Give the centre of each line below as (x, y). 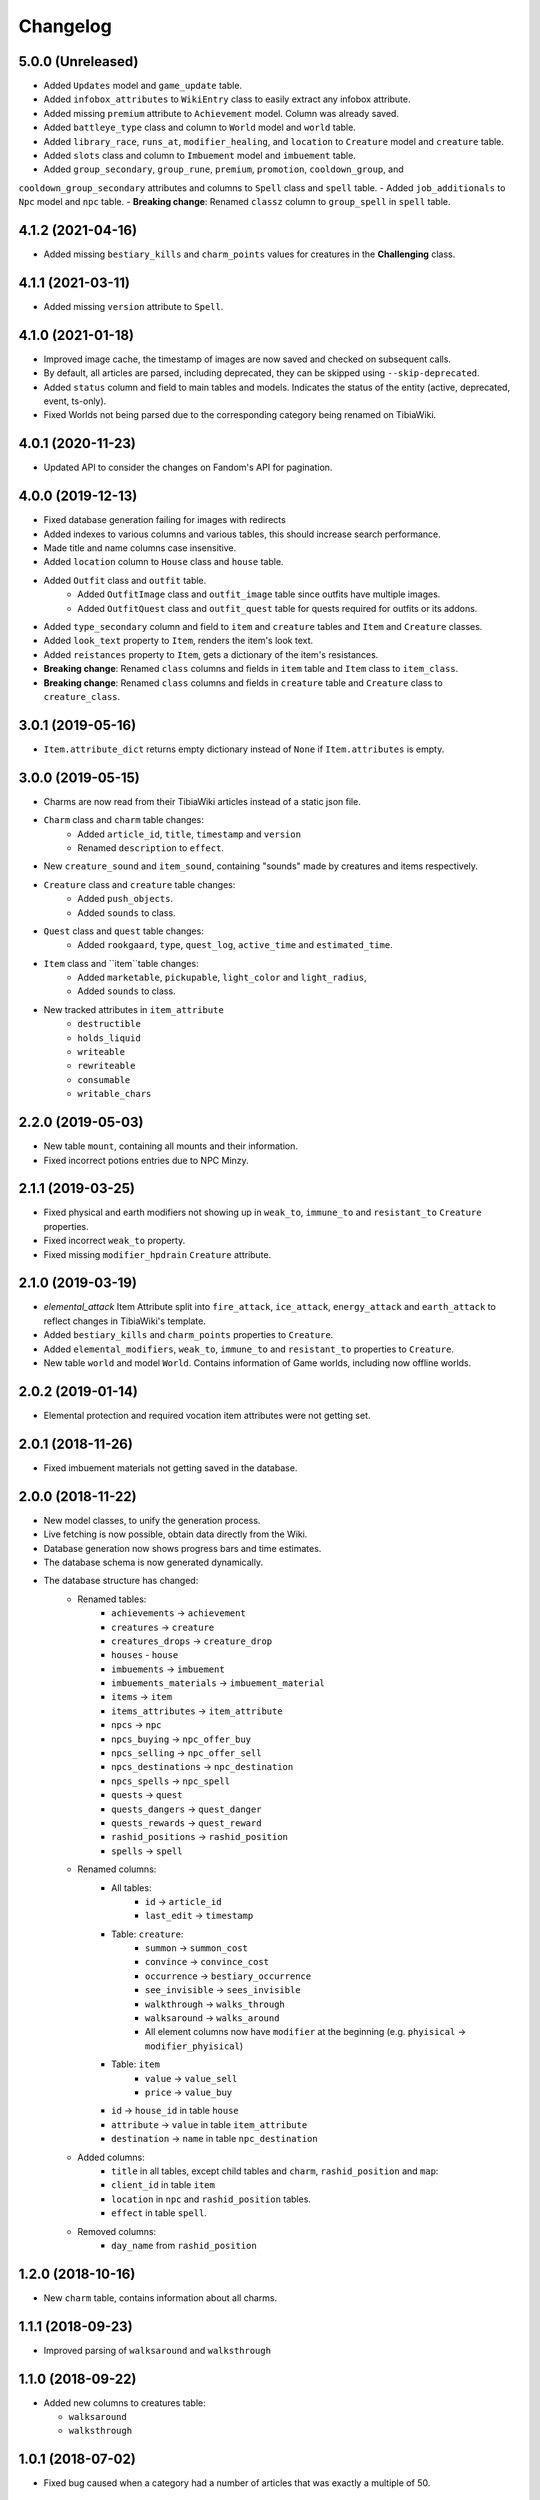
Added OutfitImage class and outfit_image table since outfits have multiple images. (259, 594)
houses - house (145, 1655)
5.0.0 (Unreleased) (78, 61)
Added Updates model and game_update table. (143, 86)
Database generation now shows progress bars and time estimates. (182, 1548)
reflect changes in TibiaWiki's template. (125, 1321)
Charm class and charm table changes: (123, 820)
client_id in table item (163, 2185)
